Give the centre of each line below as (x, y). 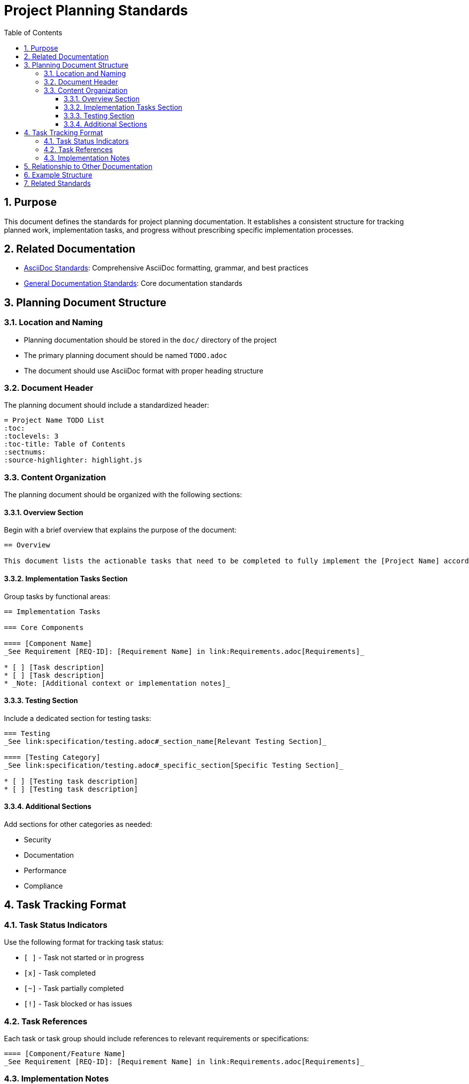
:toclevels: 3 (31, 436)
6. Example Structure (58, 175)
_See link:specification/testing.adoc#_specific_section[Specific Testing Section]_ (174, 765)
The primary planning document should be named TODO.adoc (126, 355)
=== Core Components (44, 627)
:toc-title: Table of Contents (65, 444)
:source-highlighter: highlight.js (73, 460)
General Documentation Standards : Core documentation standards (133, 283)
